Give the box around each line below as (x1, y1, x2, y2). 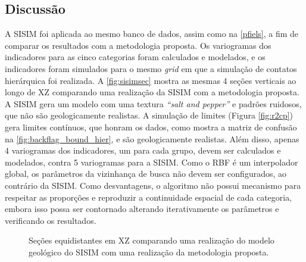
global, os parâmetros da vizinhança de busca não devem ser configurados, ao (5, 167, 287, 180)
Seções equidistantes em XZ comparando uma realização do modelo (29, 234, 274, 247)
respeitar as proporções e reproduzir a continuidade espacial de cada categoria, (5, 191, 292, 203)
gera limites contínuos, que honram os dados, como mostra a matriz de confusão (5, 120, 297, 133)
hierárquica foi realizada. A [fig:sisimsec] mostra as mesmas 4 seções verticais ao (5, 74, 296, 86)
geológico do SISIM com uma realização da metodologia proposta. (29, 245, 269, 258)
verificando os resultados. (5, 214, 96, 226)
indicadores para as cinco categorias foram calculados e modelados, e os (5, 51, 266, 63)
